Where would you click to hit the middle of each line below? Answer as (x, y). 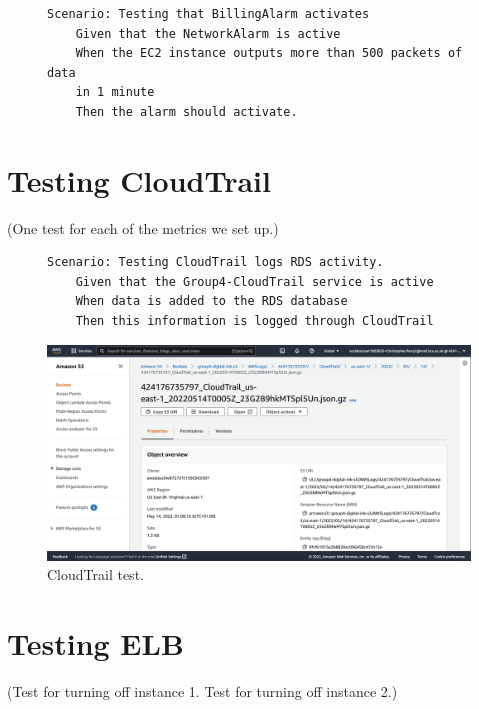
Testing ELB (95, 643)
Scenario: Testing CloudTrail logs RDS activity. (215, 262)
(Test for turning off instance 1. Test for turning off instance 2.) (202, 691)
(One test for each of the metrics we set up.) (143, 227)
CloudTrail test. (95, 574)
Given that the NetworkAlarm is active (208, 33)
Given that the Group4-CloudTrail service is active (254, 281)
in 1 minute (115, 92)
